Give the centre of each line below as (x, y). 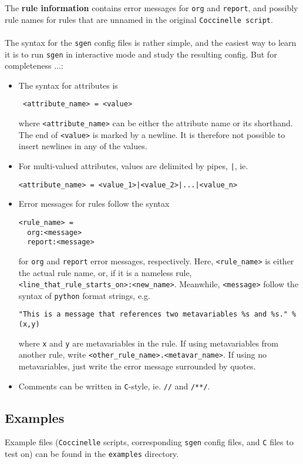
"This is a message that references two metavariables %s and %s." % (157, 315)
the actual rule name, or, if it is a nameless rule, (105, 272)
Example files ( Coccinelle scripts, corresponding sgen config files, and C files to (149, 442)
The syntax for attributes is (68, 85)
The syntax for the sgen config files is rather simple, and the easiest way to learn (151, 42)
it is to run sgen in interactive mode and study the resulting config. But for (141, 54)
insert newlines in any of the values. (83, 146)
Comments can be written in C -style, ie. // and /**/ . (114, 386)
